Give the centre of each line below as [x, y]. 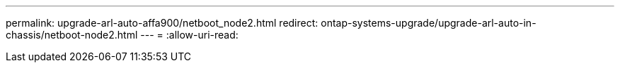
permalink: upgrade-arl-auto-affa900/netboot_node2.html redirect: [162, 23]
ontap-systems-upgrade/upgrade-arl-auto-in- [429, 23]
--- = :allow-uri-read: [189, 35]
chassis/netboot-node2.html [72, 35]
